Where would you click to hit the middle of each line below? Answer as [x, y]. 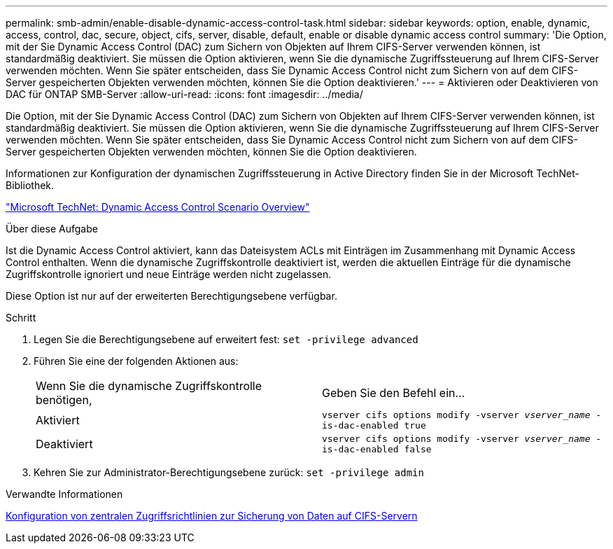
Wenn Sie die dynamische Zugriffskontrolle [149, 386]
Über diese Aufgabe [52, 229]
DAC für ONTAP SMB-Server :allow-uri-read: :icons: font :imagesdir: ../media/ [184, 94]
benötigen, [64, 400]
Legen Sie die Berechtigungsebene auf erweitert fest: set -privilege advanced [226, 339]
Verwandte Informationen [64, 494]
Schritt [21, 318]
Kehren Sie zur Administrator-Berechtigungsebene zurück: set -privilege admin [229, 472]
